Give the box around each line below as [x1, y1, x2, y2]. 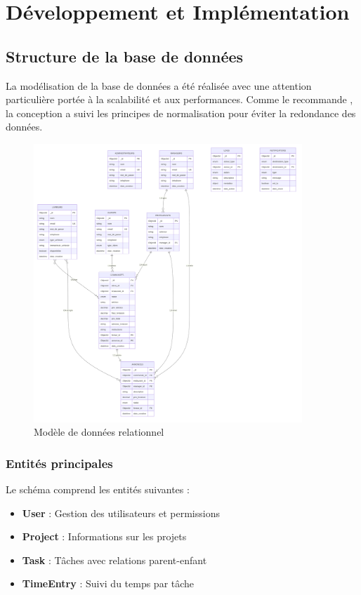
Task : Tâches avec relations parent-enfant [22, 552, 207, 567]
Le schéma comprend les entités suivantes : [6, 482, 190, 497]
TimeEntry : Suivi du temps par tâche [22, 576, 195, 591]
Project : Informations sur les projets [22, 529, 187, 544]
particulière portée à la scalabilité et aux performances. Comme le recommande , [6, 92, 353, 107]
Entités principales [6, 454, 113, 472]
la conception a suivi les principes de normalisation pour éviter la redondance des [6, 105, 356, 120]
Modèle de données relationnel [34, 424, 164, 439]
